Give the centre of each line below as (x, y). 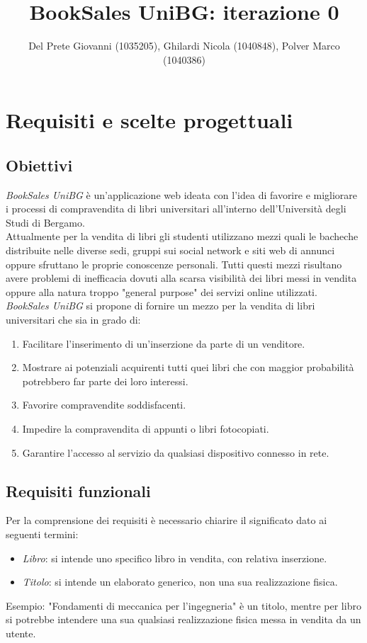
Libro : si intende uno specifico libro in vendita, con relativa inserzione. (175, 558)
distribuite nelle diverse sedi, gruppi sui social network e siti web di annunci (170, 250)
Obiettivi (39, 165)
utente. (21, 633)
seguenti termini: (42, 534)
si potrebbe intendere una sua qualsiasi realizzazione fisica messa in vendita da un (183, 619)
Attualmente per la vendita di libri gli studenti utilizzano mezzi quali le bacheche (182, 236)
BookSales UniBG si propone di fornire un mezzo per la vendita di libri (160, 306)
